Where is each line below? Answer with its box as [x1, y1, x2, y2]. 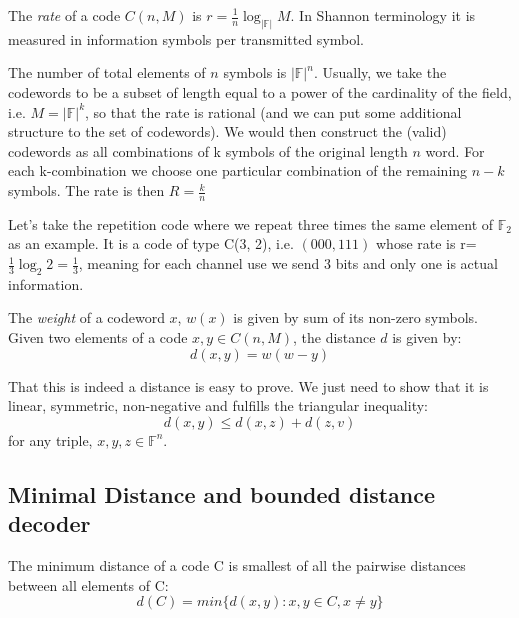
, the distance [293, 327, 376, 348]
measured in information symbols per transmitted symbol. [8, 28, 365, 49]
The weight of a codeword [8, 307, 165, 328]
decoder [8, 508, 91, 539]
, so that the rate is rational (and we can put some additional [85, 101, 462, 122]
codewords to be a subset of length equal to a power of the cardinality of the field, [8, 82, 512, 103]
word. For [425, 140, 485, 161]
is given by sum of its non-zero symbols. [233, 307, 478, 328]
